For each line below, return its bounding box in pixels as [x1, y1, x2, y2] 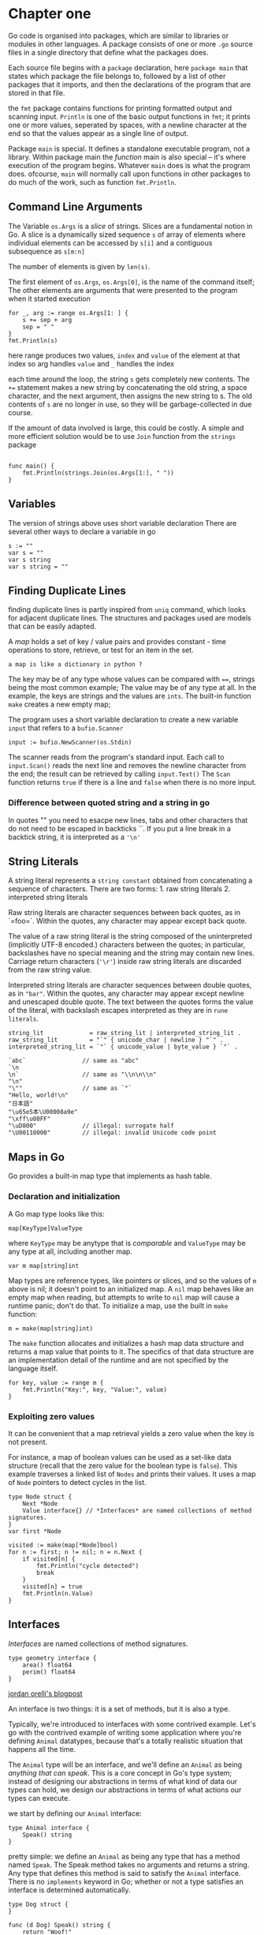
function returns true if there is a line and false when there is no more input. [8, 778, 257, 787]
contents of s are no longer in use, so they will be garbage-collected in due [8, 399, 252, 409]
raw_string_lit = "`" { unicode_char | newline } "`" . [8, 1036, 224, 1044]
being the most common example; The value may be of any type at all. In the [8, 683, 257, 692]
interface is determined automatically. [8, 1884, 132, 1895]
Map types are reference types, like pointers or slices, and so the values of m [8, 1276, 257, 1285]
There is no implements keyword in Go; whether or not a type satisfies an [8, 1877, 244, 1886]
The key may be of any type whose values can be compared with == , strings [8, 674, 255, 684]
